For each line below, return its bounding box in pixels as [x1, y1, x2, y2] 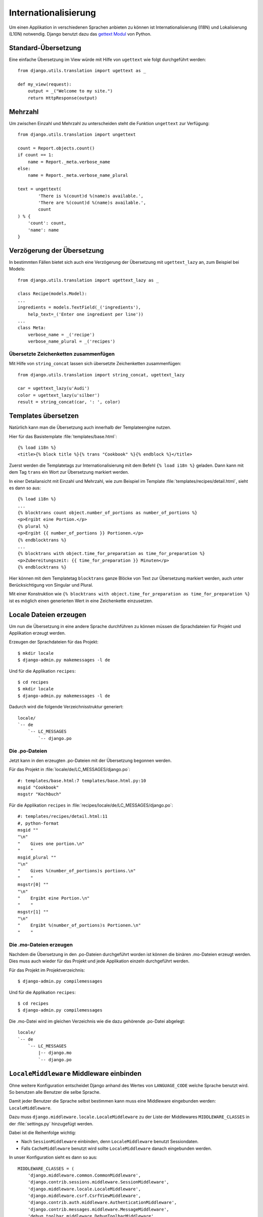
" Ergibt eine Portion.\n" [18, 895, 90, 901]
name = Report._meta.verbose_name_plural [27, 173, 129, 178]
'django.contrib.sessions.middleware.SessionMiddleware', [27, 1180, 169, 1185]
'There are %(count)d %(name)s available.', [38, 200, 146, 205]
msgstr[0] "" [18, 882, 49, 887]
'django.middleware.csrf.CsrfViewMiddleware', [27, 1193, 141, 1199]
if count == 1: [18, 152, 54, 158]
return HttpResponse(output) [27, 95, 97, 101]
